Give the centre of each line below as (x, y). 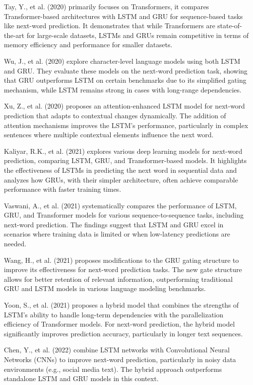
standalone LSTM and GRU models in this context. (81, 378)
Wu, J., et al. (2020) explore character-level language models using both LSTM (122, 61)
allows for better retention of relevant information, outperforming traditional (118, 279)
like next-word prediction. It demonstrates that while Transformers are (110, 26)
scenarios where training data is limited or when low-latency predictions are (117, 234)
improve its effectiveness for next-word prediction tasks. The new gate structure (123, 269)
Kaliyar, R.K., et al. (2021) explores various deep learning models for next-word (123, 151)
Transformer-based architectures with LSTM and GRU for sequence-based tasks (124, 16)
